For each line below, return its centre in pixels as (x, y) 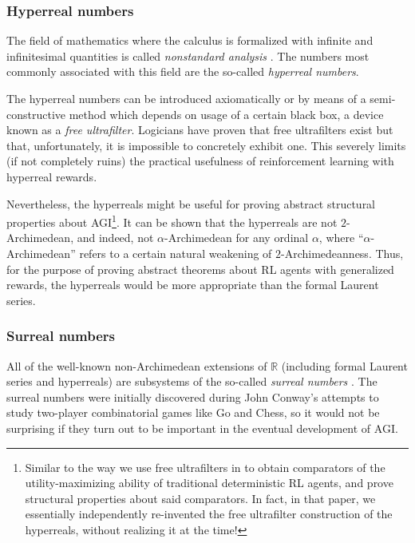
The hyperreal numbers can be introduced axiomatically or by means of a (186, 98)
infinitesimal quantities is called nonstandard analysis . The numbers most (188, 55)
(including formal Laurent (344, 365)
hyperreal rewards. (52, 176)
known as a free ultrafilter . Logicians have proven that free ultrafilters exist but (200, 130)
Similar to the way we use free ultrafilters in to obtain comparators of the (205, 467)
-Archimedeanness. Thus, (342, 253)
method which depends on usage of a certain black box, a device (226, 114)
